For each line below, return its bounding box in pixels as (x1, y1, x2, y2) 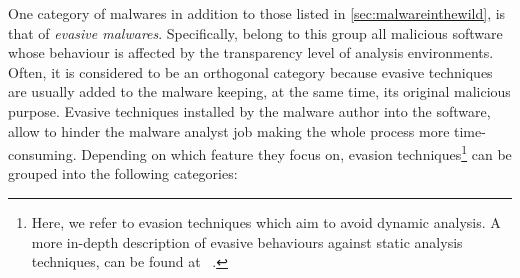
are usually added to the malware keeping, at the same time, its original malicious (8, 81, 511, 102)
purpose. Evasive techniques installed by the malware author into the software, (8, 100, 491, 121)
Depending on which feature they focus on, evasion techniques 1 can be (81, 141, 512, 164)
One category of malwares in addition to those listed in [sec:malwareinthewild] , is (8, 3, 506, 23)
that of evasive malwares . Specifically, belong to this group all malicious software (8, 22, 503, 43)
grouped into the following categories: (8, 163, 238, 184)
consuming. (8, 143, 77, 164)
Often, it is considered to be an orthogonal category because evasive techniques (8, 61, 493, 82)
